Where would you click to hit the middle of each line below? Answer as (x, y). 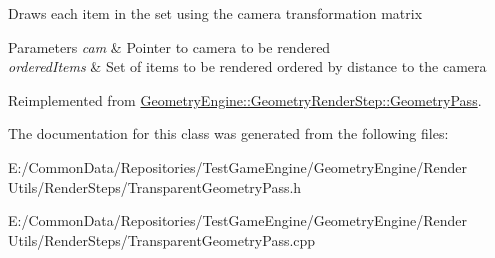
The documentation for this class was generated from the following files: (228, 133)
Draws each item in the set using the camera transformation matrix (215, 13)
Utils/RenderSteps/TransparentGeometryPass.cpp (162, 239)
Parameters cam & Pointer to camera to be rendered (169, 46)
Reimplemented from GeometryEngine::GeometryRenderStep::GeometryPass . (245, 99)
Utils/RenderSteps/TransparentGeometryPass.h (155, 186)
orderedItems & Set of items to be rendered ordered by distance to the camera (247, 66)
